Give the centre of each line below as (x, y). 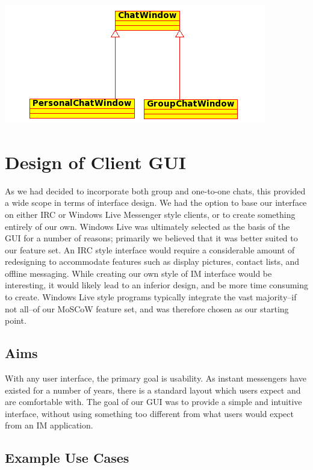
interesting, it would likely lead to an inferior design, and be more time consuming (157, 285)
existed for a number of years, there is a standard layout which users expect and (153, 390)
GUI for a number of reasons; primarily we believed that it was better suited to (151, 238)
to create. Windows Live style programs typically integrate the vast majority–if (151, 297)
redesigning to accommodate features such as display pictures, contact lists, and (152, 261)
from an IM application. (49, 425)
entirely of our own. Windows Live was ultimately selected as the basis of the (147, 226)
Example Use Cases (67, 458)
